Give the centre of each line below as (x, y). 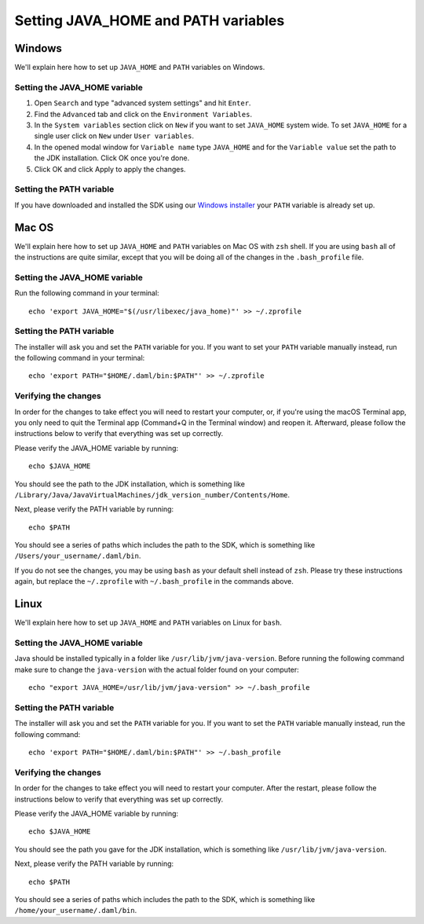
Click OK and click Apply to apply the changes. (110, 169)
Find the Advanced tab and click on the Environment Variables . (143, 114)
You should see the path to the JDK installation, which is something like (130, 484)
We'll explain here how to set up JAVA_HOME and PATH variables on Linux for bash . (148, 623)
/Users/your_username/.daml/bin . (78, 556)
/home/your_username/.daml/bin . (76, 911)
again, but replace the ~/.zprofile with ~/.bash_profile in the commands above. (154, 581)
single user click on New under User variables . (114, 136)
